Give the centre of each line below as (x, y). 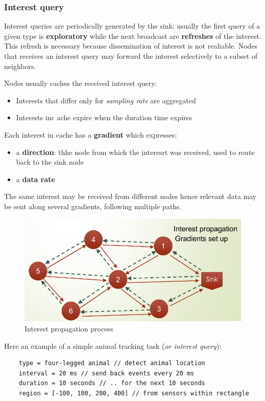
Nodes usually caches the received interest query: (81, 83)
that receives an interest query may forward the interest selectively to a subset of (131, 56)
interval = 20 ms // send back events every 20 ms (106, 373)
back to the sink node (50, 162)
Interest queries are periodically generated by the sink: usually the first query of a (132, 26)
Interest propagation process (69, 328)
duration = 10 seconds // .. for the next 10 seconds (112, 383)
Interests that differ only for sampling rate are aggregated (106, 100)
